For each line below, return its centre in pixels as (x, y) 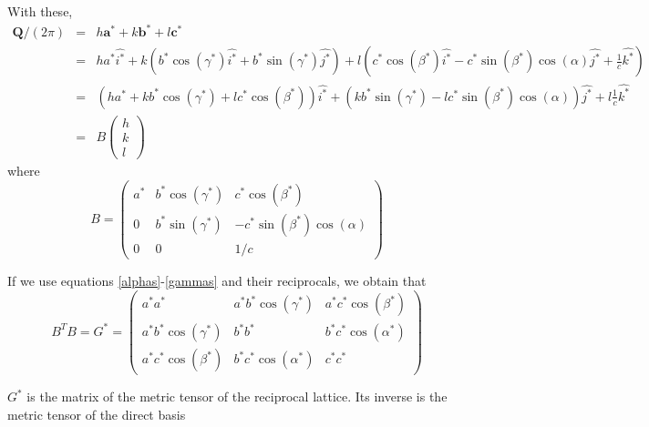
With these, (40, 11)
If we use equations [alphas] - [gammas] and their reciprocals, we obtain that (217, 280)
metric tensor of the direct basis (97, 414)
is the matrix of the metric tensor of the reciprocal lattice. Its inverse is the (237, 396)
